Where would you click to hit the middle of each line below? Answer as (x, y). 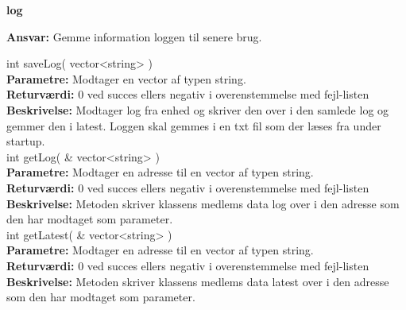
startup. (26, 141)
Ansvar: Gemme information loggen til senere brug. (134, 36)
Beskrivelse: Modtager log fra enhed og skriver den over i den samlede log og (198, 109)
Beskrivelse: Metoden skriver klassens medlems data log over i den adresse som (203, 203)
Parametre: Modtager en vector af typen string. (126, 78)
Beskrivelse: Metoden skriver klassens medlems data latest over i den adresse (198, 281)
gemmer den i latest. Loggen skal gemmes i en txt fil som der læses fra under (194, 125)
